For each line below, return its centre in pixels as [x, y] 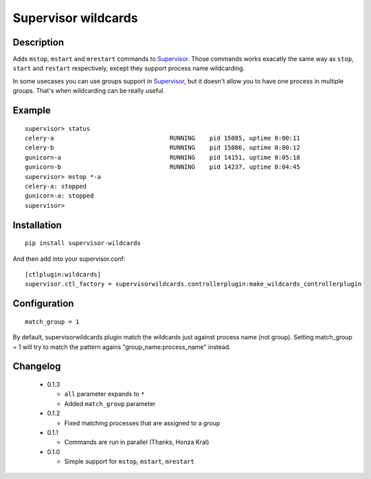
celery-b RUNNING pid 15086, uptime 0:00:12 [162, 148]
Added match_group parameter [110, 403]
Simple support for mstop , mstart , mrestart [130, 462]
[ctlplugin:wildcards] [63, 274]
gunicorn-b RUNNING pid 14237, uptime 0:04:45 [162, 167]
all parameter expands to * [104, 394]
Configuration [43, 304]
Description [38, 42]
